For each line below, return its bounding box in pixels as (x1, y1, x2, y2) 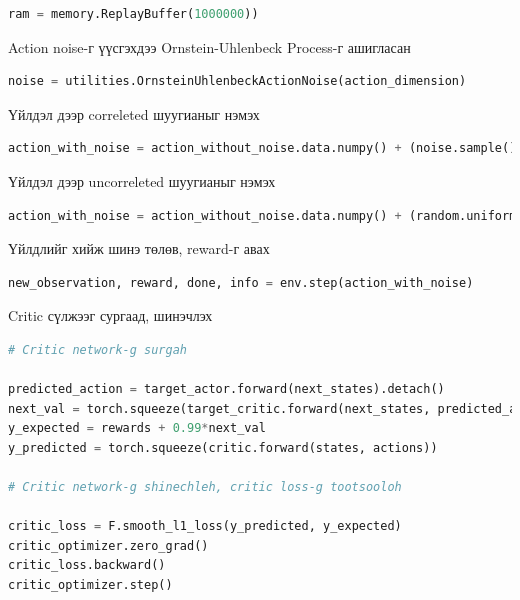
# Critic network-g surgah (8, 342, 187, 357)
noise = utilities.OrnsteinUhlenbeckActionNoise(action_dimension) (8, 74, 467, 89)
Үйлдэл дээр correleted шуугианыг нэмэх (8, 103, 260, 124)
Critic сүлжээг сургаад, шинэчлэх (8, 305, 213, 326)
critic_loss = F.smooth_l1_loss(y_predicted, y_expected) (8, 519, 402, 534)
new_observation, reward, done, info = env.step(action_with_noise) (8, 275, 474, 290)
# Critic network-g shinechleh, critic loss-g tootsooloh (8, 480, 402, 495)
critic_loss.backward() (8, 558, 166, 573)
